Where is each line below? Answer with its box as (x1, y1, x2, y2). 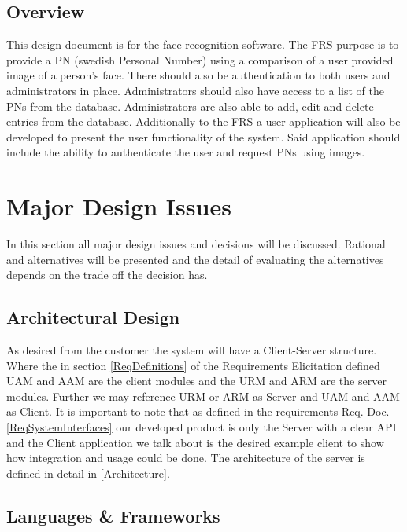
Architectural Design (6, 305, 180, 329)
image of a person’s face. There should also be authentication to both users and (6, 67, 390, 83)
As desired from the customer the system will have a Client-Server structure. (6, 342, 377, 358)
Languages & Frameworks (6, 503, 220, 527)
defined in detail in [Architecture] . (6, 464, 170, 481)
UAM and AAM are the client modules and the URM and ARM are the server (6, 372, 387, 389)
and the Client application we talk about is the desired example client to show (6, 434, 384, 450)
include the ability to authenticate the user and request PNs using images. (6, 144, 365, 160)
